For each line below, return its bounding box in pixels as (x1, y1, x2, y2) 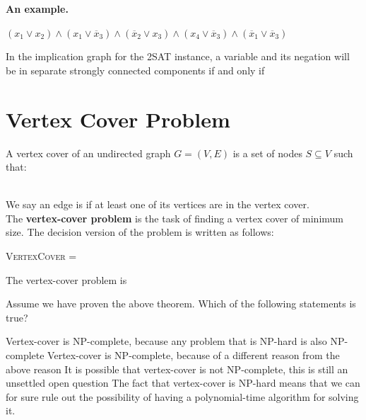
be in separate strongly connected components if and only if (6, 62, 265, 77)
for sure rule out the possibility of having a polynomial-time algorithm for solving (6, 389, 359, 404)
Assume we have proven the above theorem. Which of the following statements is (6, 296, 356, 311)
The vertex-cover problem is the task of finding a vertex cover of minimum (6, 210, 344, 225)
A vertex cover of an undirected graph (6, 145, 171, 160)
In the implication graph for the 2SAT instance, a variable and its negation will (6, 49, 350, 64)
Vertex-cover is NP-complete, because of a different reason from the (47, 348, 340, 363)
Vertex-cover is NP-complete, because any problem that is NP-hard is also (6, 334, 327, 348)
